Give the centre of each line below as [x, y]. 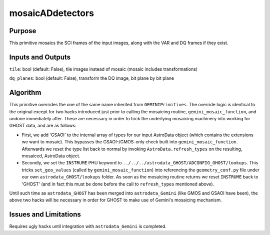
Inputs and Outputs [40, 57]
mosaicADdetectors [52, 13]
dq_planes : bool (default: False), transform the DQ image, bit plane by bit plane [92, 78]
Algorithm [25, 93]
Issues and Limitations [45, 215]
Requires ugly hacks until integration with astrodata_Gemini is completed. [88, 226]
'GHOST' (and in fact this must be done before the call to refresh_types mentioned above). [118, 184]
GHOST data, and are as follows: [43, 126]
